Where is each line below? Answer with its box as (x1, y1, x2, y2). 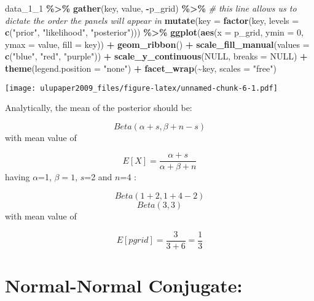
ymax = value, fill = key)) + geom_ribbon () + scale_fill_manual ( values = (5, 37, 310, 50)
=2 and (84, 170, 112, 183)
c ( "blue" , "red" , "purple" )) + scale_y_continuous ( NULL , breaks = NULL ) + (5, 50, 308, 63)
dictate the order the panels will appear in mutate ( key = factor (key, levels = (5, 13, 299, 26)
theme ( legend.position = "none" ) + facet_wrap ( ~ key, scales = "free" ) (5, 61, 277, 74)
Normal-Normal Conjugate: (5, 272, 243, 297)
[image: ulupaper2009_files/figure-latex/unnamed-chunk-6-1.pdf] (5, 83, 278, 93)
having (5, 170, 30, 183)
